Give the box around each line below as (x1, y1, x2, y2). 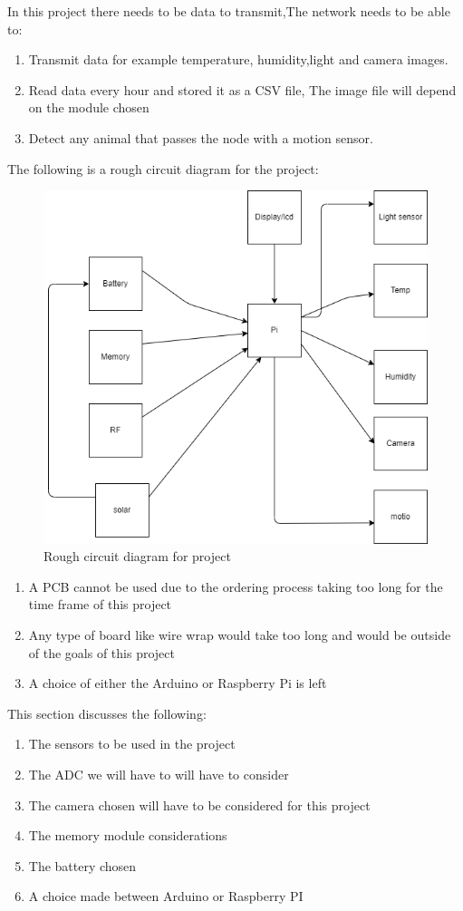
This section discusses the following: (7, 703, 207, 722)
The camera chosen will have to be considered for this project (28, 795, 371, 814)
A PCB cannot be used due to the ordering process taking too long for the (28, 577, 443, 596)
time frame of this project (28, 595, 172, 614)
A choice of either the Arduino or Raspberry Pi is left (28, 674, 327, 693)
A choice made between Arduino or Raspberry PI (28, 887, 304, 906)
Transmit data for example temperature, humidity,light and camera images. (28, 50, 449, 69)
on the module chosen (28, 98, 150, 117)
